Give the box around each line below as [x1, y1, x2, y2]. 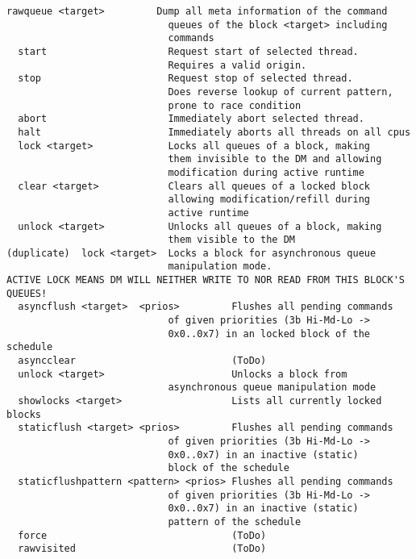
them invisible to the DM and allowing [168, 153, 382, 165]
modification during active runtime [168, 166, 364, 178]
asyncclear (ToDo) [18, 355, 267, 367]
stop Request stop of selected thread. [18, 73, 353, 85]
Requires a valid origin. [168, 59, 307, 71]
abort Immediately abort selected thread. [18, 113, 364, 125]
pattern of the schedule [168, 515, 302, 528]
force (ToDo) [18, 529, 267, 541]
